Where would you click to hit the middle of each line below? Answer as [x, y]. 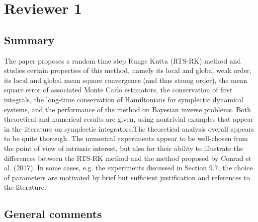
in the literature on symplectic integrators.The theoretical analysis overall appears [129, 128]
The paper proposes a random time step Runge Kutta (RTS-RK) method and [123, 60]
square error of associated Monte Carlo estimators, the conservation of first [118, 90]
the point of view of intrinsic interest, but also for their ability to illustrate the [124, 148]
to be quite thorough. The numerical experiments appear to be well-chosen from [126, 138]
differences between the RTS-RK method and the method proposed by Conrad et [128, 158]
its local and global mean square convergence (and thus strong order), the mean [126, 80]
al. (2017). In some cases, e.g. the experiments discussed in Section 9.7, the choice [129, 168]
